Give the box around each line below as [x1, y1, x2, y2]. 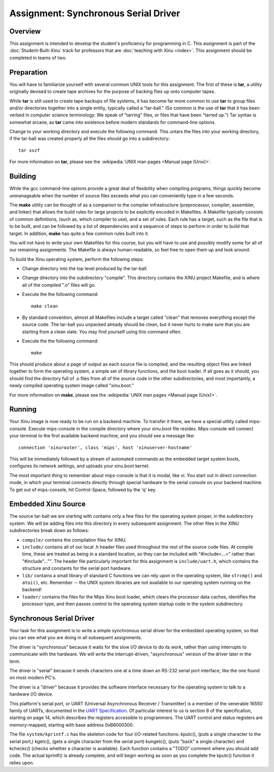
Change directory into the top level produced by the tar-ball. [22, 265, 148, 272]
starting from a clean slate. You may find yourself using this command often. [22, 329, 182, 335]
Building [9, 172, 37, 181]
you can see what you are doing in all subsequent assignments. [9, 635, 142, 641]
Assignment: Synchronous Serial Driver [9, 8, 180, 19]
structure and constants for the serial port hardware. [22, 565, 132, 572]
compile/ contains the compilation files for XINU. [22, 537, 127, 543]
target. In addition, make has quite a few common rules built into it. [9, 230, 149, 236]
